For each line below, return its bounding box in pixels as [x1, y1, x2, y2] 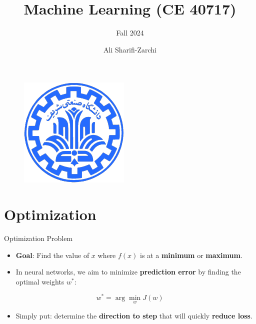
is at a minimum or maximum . [140, 249, 242, 260]
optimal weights [15, 276, 64, 286]
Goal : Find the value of [15, 249, 89, 260]
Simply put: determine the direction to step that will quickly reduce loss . [15, 310, 252, 320]
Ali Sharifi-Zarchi [103, 44, 156, 54]
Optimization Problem [4, 233, 73, 243]
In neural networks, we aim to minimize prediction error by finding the [15, 266, 241, 277]
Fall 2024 [116, 27, 144, 38]
